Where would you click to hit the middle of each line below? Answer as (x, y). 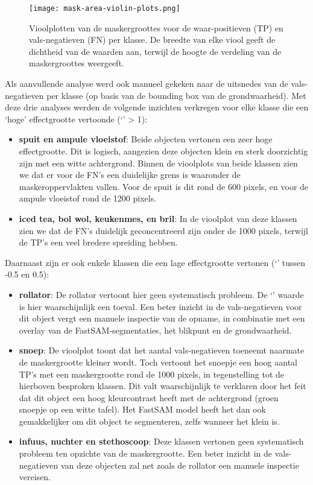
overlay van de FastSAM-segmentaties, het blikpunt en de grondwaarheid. (155, 330)
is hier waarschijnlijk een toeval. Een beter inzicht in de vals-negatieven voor (160, 306)
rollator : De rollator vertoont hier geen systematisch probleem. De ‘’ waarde (161, 294)
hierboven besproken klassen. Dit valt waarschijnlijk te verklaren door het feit (163, 386)
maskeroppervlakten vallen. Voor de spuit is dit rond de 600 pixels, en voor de (164, 186)
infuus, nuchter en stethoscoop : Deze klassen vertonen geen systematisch (161, 441)
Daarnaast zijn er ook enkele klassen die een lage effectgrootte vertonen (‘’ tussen (155, 262)
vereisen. (35, 477)
